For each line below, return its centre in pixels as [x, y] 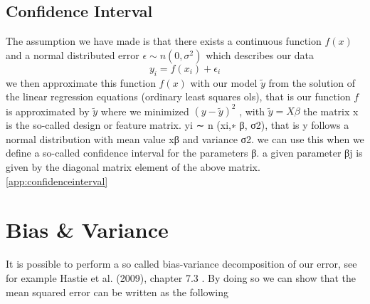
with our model [224, 82]
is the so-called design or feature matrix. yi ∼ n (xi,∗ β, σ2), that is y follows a [178, 125]
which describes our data [260, 54]
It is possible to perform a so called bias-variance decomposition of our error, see [181, 264]
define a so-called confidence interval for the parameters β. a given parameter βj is [184, 153]
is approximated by [48, 111]
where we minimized [145, 111]
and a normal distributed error [73, 54]
